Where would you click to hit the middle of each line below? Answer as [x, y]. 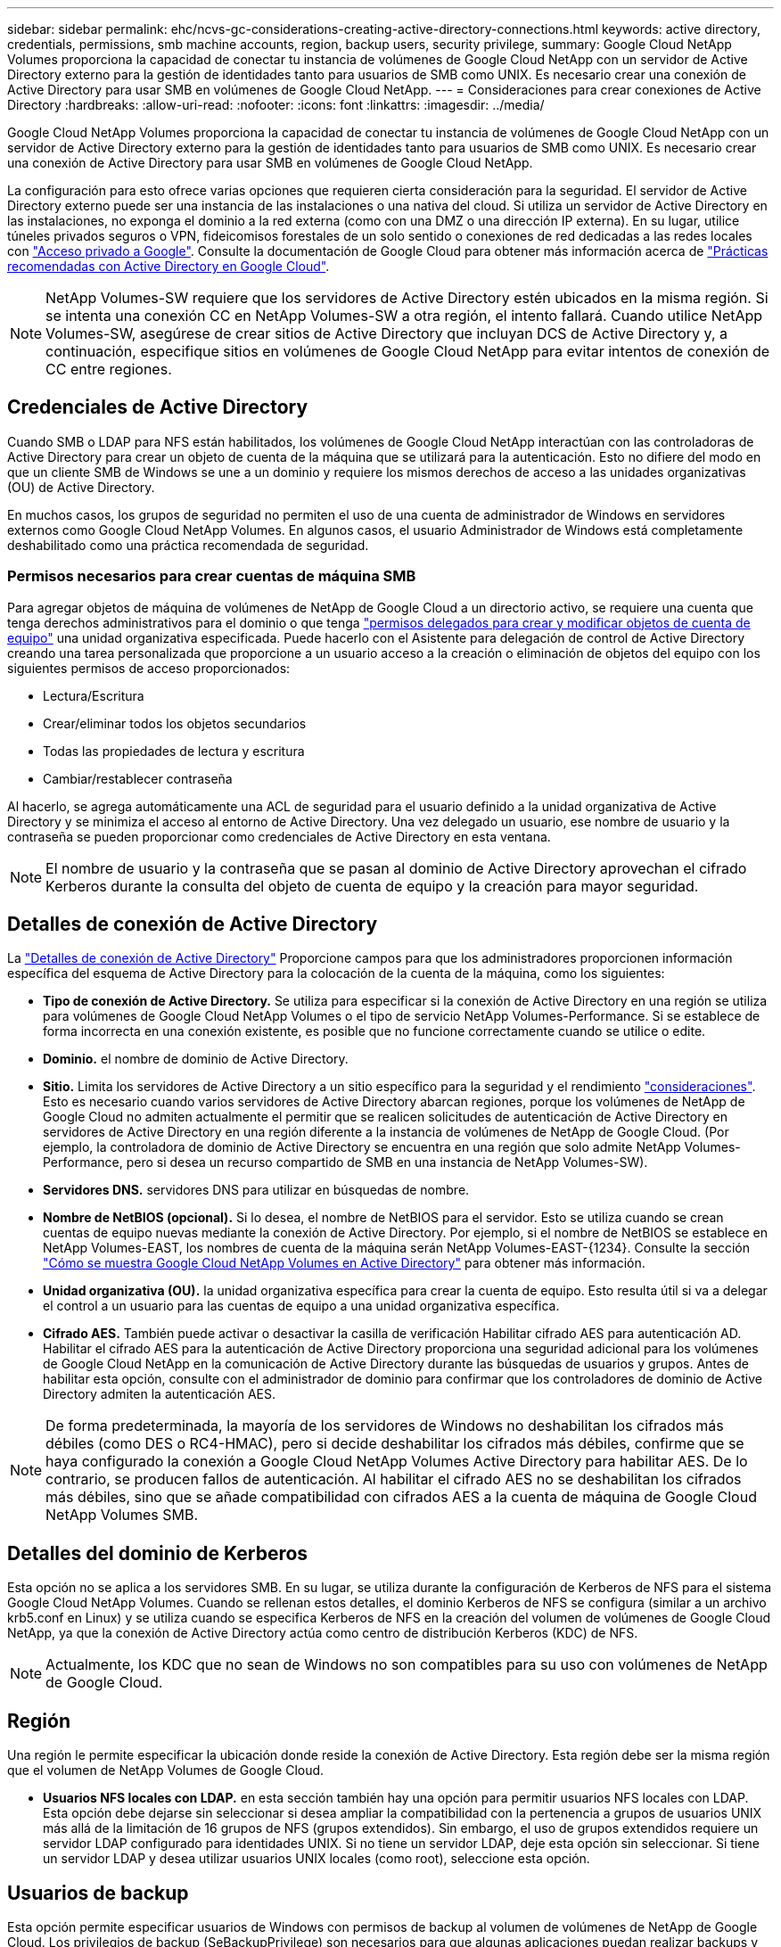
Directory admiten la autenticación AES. [159, 1394]
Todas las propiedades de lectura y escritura [174, 751]
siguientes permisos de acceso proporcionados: [149, 668]
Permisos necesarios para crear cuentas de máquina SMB [212, 576]
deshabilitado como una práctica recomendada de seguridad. [188, 545]
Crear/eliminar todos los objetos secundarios [175, 723]
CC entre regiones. [109, 369]
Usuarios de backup [98, 1893]
